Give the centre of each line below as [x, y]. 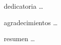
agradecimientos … [31, 22]
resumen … [19, 38]
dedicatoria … [24, 6]
